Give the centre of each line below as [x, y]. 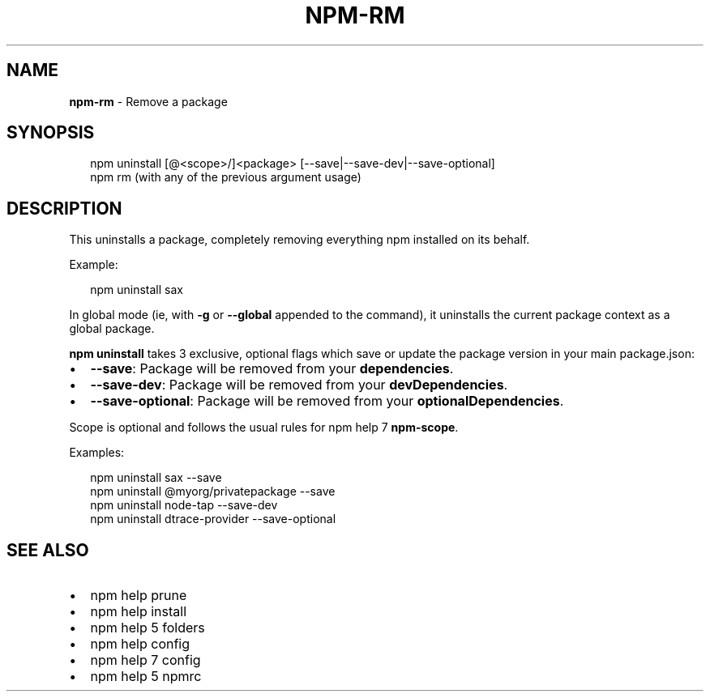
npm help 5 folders [148, 628]
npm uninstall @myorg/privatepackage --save [213, 492]
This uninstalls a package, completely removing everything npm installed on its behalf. [299, 240]
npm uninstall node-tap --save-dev [184, 505]
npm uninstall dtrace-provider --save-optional [213, 519]
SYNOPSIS [51, 133]
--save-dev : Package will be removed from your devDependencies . [299, 385]
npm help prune [139, 596]
